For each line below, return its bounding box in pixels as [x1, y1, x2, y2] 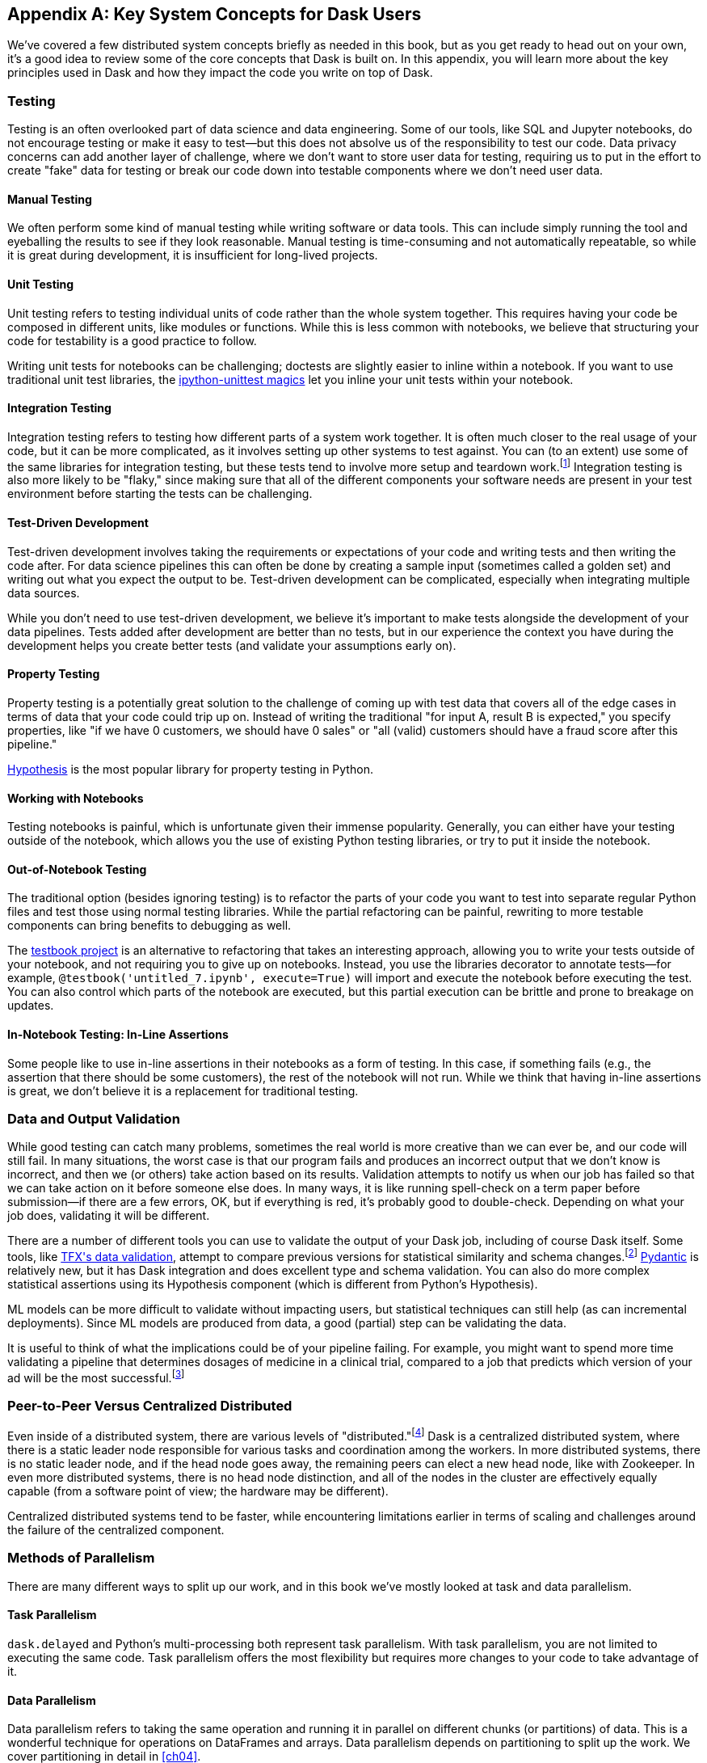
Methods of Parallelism [7, 1550, 155, 1567]
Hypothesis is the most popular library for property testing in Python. [7, 761, 373, 776]
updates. [7, 998, 54, 1013]
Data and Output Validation [7, 1110, 180, 1127]
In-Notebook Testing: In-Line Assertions [7, 1027, 229, 1041]
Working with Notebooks [7, 791, 144, 805]
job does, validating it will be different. [7, 1208, 210, 1223]
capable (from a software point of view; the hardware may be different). [7, 1484, 389, 1499]
